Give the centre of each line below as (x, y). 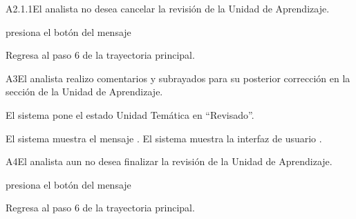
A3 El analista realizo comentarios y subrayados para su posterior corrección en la (178, 78)
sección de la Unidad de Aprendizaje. (84, 92)
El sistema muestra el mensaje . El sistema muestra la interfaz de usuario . (164, 138)
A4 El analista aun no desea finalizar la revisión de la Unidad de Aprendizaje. (169, 161)
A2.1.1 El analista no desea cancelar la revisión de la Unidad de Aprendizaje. (168, 8)
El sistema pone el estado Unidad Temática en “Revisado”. (130, 114)
